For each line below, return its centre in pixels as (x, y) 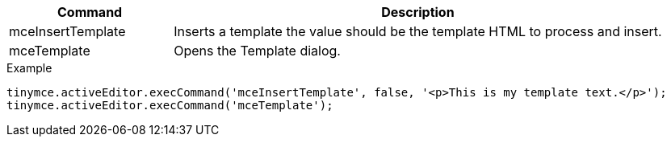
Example (29, 68)
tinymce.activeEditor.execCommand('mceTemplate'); (170, 105)
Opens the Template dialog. (257, 51)
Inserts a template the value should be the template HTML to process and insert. (418, 31)
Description (418, 12)
